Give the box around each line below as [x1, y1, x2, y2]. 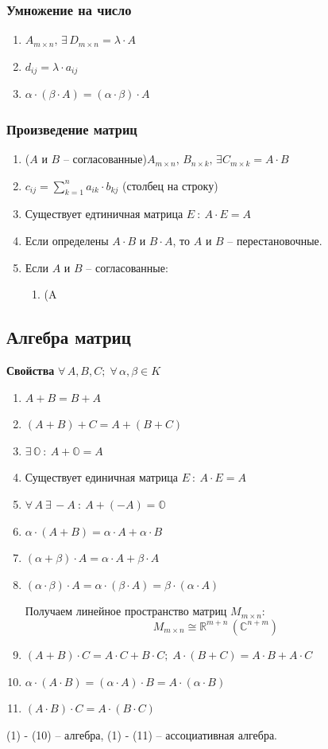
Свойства [6, 362, 55, 379]
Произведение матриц [6, 119, 137, 138]
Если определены [25, 232, 109, 249]
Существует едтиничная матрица [25, 205, 183, 222]
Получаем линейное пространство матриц [25, 603, 227, 619]
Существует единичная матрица [25, 469, 178, 486]
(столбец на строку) [122, 177, 218, 193]
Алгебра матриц [6, 325, 131, 349]
